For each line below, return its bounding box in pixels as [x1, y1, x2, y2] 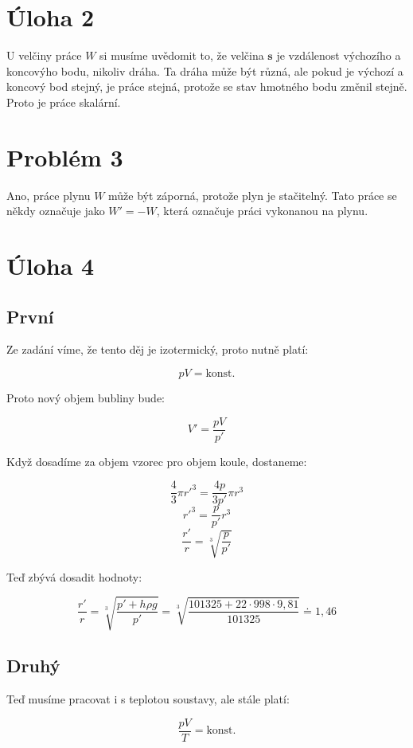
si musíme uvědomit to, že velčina [99, 47, 264, 64]
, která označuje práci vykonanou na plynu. [156, 202, 368, 219]
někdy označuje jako [6, 202, 105, 219]
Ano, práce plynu [6, 186, 91, 203]
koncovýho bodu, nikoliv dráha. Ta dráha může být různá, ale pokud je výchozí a [6, 62, 403, 79]
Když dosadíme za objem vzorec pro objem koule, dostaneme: [6, 452, 307, 469]
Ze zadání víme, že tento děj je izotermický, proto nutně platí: [6, 341, 309, 358]
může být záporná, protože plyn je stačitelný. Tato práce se [108, 186, 397, 203]
